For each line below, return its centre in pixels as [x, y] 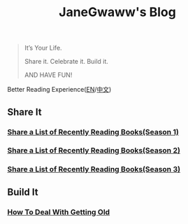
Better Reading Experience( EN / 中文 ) [59, 90]
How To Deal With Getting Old [59, 212]
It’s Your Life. [43, 48]
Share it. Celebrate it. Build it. [66, 62]
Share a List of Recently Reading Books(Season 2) [94, 150]
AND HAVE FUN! [48, 75]
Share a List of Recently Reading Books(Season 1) [93, 132]
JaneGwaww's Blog [117, 12]
